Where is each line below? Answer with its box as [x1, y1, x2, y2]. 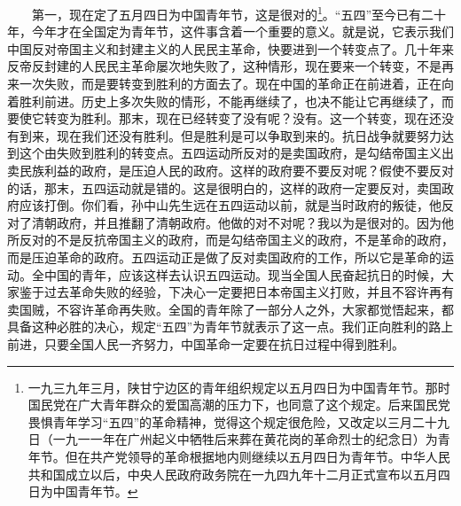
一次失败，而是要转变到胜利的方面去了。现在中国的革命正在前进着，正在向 [19, 74, 454, 93]
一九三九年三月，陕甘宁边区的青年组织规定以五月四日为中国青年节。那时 [27, 378, 450, 396]
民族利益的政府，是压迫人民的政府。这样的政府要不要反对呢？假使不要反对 [19, 161, 454, 179]
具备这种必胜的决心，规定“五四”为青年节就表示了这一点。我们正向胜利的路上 [7, 317, 454, 336]
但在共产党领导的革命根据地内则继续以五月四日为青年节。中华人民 [65, 447, 450, 465]
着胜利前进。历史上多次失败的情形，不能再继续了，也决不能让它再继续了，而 [7, 91, 454, 110]
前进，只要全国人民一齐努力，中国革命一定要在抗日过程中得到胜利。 [7, 334, 404, 353]
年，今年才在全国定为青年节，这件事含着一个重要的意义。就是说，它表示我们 [7, 22, 454, 41]
